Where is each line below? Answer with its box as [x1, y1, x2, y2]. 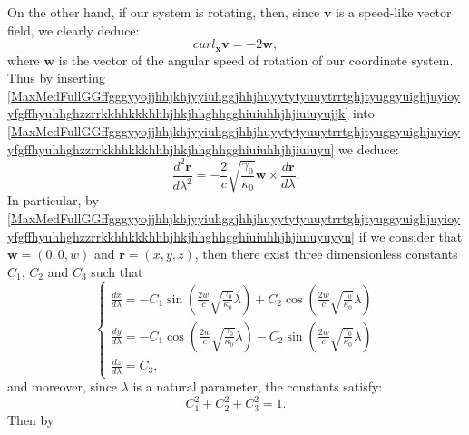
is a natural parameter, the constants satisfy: [132, 377, 383, 396]
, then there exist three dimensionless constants [194, 244, 458, 263]
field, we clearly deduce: [7, 20, 140, 39]
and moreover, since [7, 377, 118, 396]
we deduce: [338, 139, 399, 158]
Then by [7, 410, 54, 429]
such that [91, 262, 143, 281]
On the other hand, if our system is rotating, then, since [7, 3, 320, 21]
